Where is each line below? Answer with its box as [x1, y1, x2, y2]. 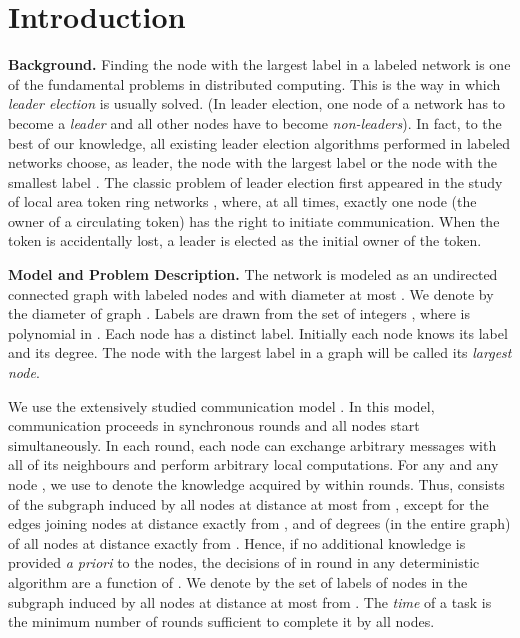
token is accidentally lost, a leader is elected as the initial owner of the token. [8, 230, 482, 251]
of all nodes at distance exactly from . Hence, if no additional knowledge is [8, 532, 466, 553]
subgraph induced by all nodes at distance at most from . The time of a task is [8, 591, 492, 612]
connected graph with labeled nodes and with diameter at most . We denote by [8, 283, 494, 304]
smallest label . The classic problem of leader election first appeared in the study [8, 171, 503, 192]
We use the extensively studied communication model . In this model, [8, 395, 435, 416]
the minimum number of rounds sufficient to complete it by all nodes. [8, 611, 435, 632]
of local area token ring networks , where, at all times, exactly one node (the [8, 191, 477, 212]
